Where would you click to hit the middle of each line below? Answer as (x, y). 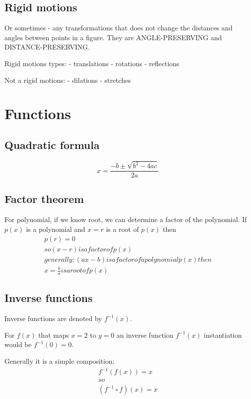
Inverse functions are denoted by (53, 318)
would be (18, 344)
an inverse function (145, 335)
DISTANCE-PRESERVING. (47, 47)
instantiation (223, 335)
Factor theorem (44, 199)
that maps (54, 335)
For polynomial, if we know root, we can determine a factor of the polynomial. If (126, 219)
